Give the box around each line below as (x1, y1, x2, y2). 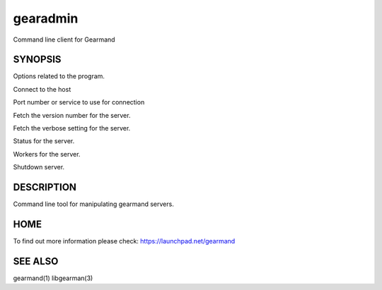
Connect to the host (13, 85, 71, 93)
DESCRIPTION (13, 181, 77, 193)
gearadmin (13, 11, 79, 26)
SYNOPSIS (13, 54, 62, 66)
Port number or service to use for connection (13, 98, 145, 107)
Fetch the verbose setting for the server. (13, 124, 131, 133)
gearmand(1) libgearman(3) (13, 274, 93, 282)
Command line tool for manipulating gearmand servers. (13, 200, 175, 208)
